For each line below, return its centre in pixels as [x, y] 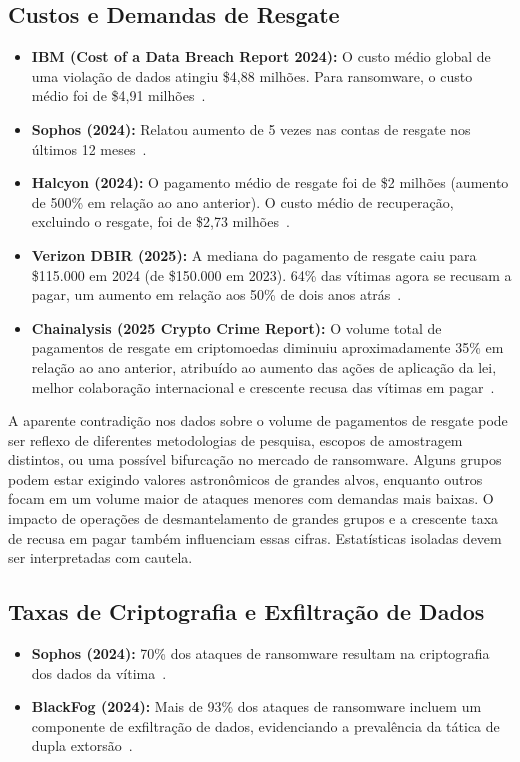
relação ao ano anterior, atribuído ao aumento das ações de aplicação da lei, [264, 366]
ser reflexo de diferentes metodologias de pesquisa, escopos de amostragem [235, 439]
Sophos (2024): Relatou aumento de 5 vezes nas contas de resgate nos [251, 128]
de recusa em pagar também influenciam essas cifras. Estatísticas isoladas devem [255, 537]
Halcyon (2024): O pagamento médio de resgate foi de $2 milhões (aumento [270, 182]
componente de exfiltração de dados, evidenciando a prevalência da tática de [265, 725]
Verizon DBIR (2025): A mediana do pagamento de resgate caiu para [254, 254]
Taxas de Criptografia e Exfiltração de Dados [246, 611]
